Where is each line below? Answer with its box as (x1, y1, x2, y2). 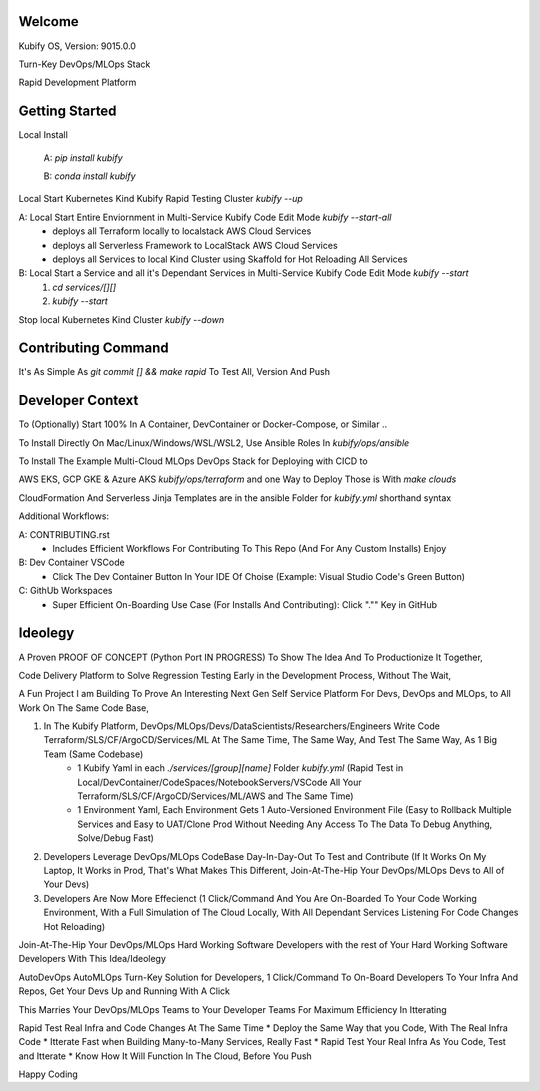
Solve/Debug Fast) (77, 832, 155, 844)
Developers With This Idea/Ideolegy (18, 953, 167, 965)
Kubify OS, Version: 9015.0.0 (18, 40, 137, 52)
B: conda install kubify (43, 170, 136, 182)
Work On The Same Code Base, (18, 701, 150, 714)
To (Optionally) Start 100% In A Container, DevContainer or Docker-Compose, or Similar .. (18, 418, 388, 430)
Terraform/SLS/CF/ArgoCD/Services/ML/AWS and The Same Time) (77, 790, 354, 802)
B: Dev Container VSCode (18, 556, 125, 569)
